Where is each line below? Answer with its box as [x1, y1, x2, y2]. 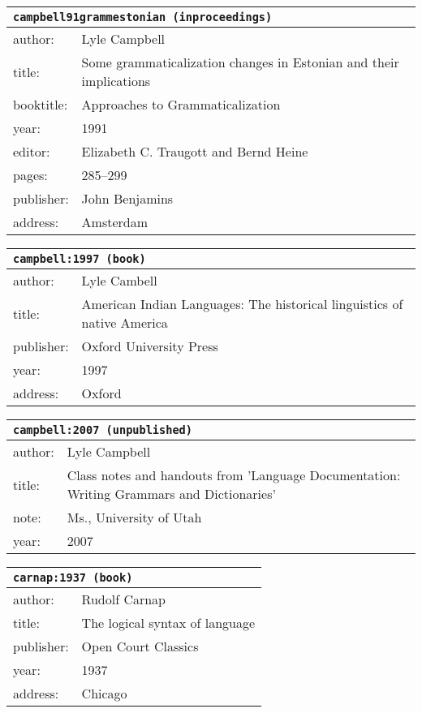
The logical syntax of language [81, 613, 256, 632]
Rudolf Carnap [81, 590, 166, 608]
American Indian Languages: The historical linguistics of [81, 294, 403, 313]
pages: [13, 165, 48, 184]
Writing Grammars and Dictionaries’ [67, 484, 276, 503]
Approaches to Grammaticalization [81, 95, 281, 114]
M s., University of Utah [67, 508, 202, 526]
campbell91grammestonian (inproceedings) [13, 11, 273, 24]
